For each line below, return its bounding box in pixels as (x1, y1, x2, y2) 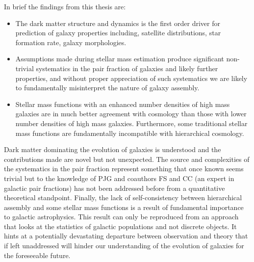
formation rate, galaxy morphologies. (15, 37, 127, 47)
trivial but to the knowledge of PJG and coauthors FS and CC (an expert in (4, 173, 234, 183)
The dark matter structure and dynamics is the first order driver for (15, 18, 221, 28)
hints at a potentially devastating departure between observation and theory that (4, 231, 248, 241)
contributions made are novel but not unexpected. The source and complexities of (4, 154, 250, 164)
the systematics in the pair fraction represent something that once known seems (4, 163, 244, 174)
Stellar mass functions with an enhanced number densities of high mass (15, 99, 230, 109)
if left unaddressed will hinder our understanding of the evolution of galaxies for (4, 240, 244, 251)
